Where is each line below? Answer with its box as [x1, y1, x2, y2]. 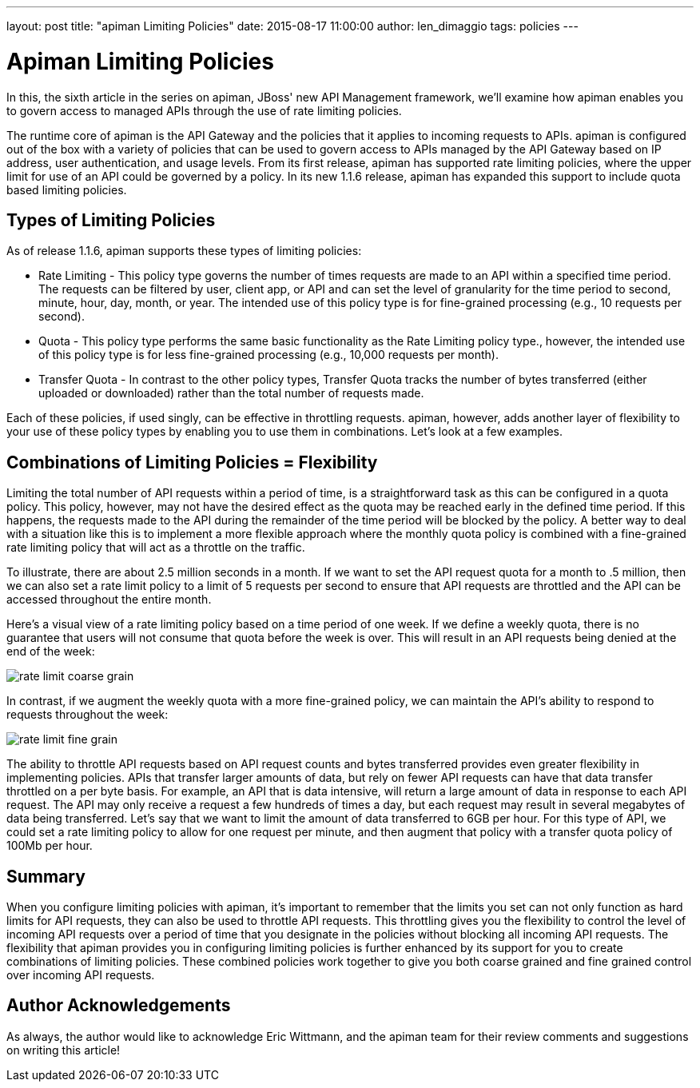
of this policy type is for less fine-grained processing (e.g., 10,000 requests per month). [38, 348, 499, 362]
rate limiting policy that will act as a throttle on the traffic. [6, 540, 305, 555]
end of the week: [6, 644, 95, 659]
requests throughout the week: [6, 707, 169, 722]
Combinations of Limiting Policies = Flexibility [6, 452, 378, 472]
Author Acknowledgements [6, 995, 231, 1016]
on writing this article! [6, 1042, 121, 1057]
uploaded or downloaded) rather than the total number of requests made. [38, 386, 424, 401]
